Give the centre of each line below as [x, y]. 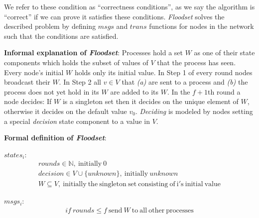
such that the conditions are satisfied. [61, 36]
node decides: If [28, 101]
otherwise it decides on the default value [65, 111]
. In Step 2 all [80, 82]
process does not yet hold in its [52, 91]
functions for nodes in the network [201, 26]
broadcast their [27, 82]
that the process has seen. [196, 62]
